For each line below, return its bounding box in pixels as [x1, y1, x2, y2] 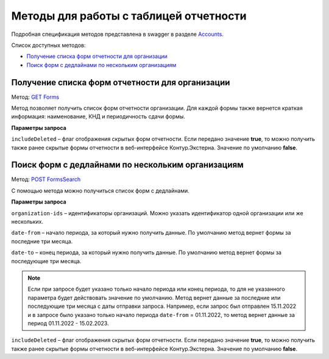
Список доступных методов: [11, 41, 86, 49]
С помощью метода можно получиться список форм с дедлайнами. [11, 187, 190, 194]
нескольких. [11, 218, 44, 226]
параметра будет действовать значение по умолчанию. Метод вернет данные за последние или [27, 294, 281, 301]
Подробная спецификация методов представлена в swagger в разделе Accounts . [11, 30, 224, 38]
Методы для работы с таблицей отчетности [11, 9, 247, 23]
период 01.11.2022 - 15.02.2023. [27, 319, 109, 327]
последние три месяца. [11, 238, 73, 245]
